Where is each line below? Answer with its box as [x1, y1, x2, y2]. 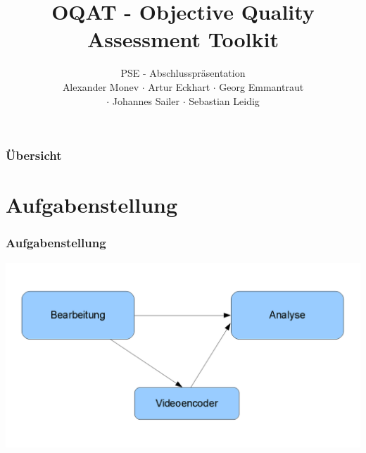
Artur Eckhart [148, 79, 210, 94]
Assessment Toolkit [87, 25, 279, 54]
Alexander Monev [62, 79, 139, 94]
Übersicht [6, 147, 62, 164]
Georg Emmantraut [219, 79, 304, 94]
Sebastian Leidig [189, 93, 260, 108]
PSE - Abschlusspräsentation [120, 66, 246, 80]
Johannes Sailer [112, 93, 179, 108]
